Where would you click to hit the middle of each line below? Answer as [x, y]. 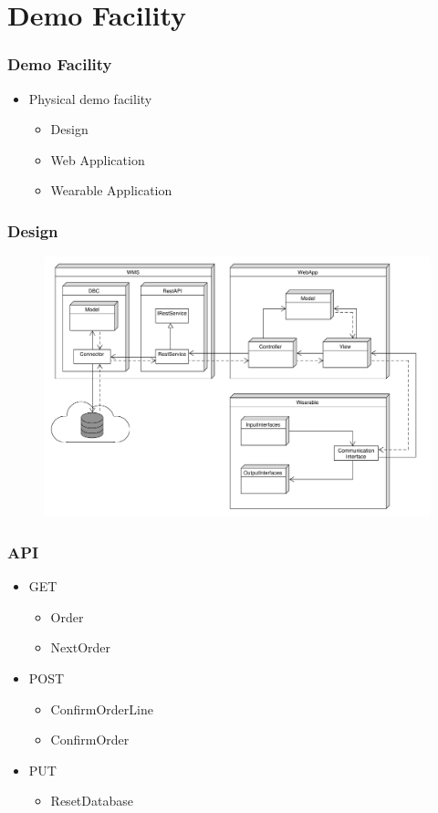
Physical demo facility [90, 98]
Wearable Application [111, 190]
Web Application [98, 159]
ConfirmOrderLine [102, 709]
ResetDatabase [92, 801]
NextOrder [81, 647]
